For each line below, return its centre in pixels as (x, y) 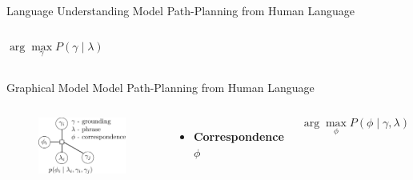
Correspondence (239, 136)
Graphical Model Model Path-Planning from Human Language (160, 87)
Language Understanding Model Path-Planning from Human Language (181, 10)
